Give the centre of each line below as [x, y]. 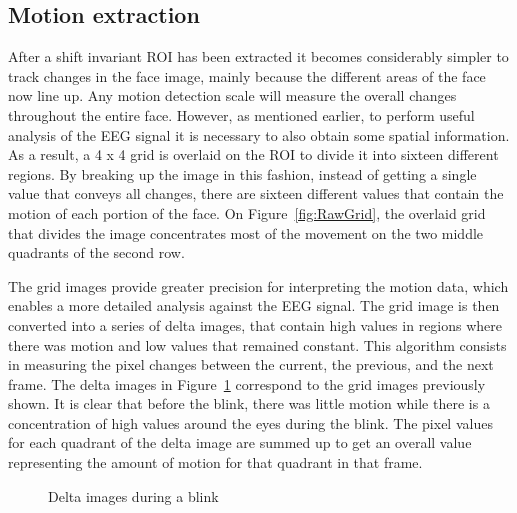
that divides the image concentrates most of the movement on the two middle [246, 232]
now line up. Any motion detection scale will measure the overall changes [232, 95]
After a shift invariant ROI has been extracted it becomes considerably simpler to [258, 56]
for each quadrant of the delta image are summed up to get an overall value [240, 442]
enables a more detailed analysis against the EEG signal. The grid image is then [254, 305]
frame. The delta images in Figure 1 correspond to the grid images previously [247, 383]
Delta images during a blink [133, 495]
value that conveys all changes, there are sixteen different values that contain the [256, 193]
